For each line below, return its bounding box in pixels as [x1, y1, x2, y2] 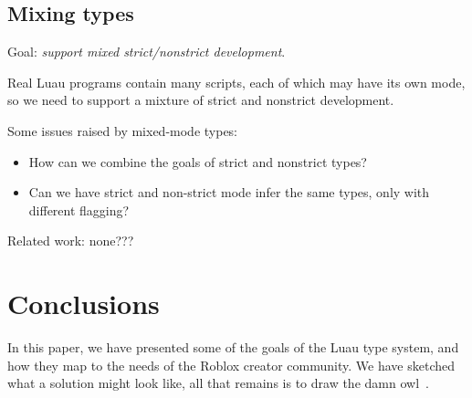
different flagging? [28, 200, 130, 219]
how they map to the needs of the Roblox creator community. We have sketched [7, 355, 455, 374]
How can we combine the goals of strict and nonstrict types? [28, 152, 367, 171]
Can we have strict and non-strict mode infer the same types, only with [28, 183, 430, 202]
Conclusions [7, 285, 160, 322]
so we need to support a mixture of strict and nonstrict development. [7, 90, 394, 110]
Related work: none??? [7, 231, 134, 250]
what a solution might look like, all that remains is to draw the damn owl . [7, 373, 429, 393]
